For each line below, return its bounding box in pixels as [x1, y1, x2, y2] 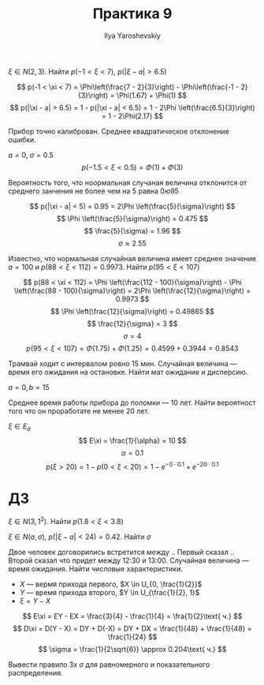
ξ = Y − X [19, 596, 51, 605]
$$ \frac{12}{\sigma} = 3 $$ [87, 319, 178, 328]
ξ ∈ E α [8, 421, 32, 432]
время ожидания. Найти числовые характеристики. [8, 563, 184, 573]
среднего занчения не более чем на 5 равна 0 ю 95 [8, 186, 180, 196]
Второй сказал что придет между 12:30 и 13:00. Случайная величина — [8, 556, 250, 565]
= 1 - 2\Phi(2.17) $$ [101, 111, 164, 121]
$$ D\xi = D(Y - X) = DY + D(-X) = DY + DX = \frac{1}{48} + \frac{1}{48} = [13, 623, 252, 633]
